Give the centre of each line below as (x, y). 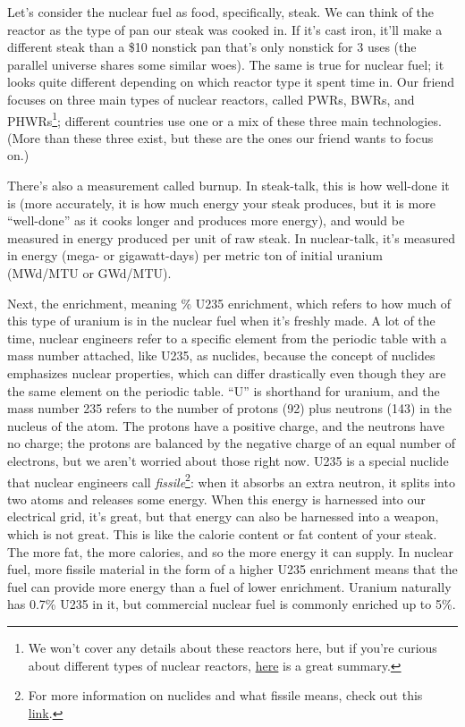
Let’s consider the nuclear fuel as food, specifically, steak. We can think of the (221, 12)
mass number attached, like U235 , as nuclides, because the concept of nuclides (221, 355)
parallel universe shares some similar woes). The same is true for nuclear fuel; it (226, 64)
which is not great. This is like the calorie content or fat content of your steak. (222, 533)
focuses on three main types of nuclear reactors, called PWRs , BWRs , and (211, 99)
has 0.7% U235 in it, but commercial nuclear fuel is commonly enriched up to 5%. (232, 604)
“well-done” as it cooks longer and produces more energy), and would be (206, 220)
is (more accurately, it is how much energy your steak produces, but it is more (221, 203)
